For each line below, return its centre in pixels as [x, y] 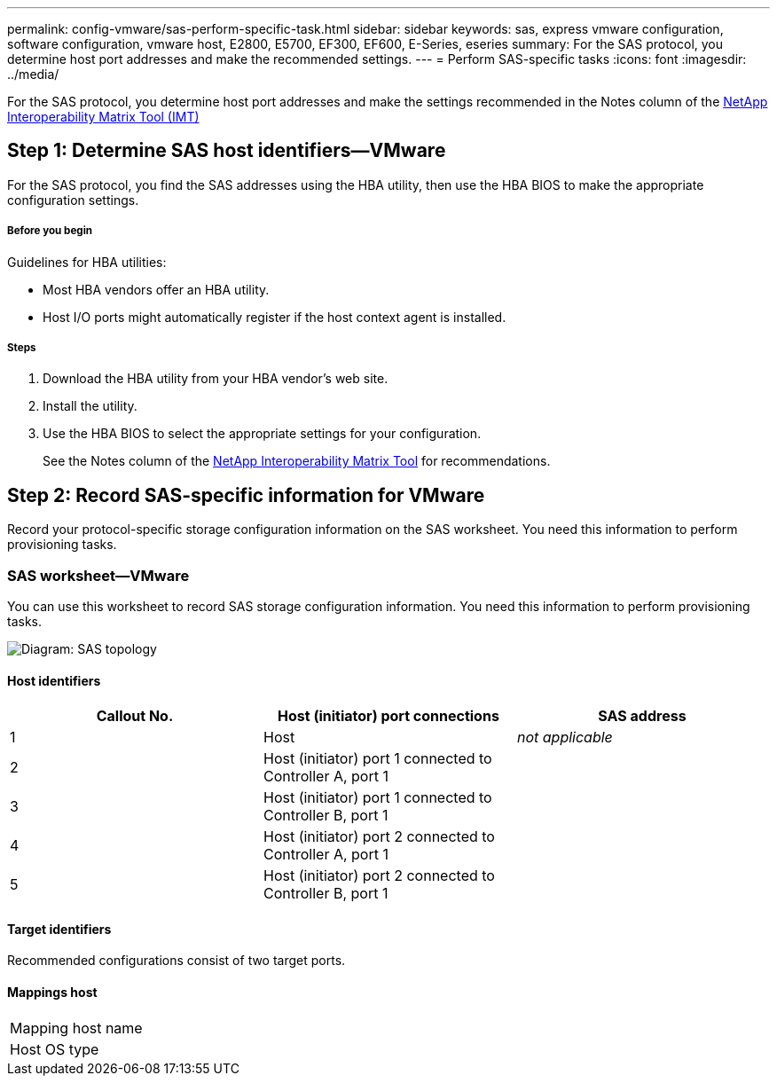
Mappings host [52, 993]
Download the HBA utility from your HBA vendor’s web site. [216, 379]
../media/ [33, 74]
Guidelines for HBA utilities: [87, 262]
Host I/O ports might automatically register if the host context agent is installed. [275, 317]
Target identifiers [59, 929]
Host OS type [55, 1049]
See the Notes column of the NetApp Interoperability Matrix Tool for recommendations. [297, 461]
